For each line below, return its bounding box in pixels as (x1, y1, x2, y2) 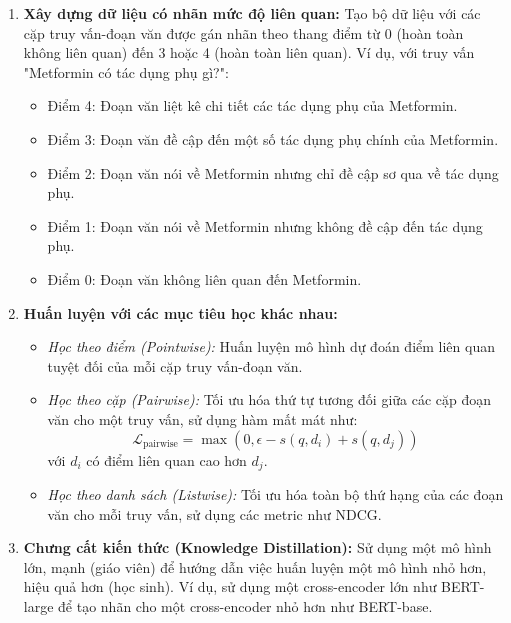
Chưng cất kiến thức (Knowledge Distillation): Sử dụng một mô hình (23, 537, 492, 558)
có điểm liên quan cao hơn (86, 449, 247, 470)
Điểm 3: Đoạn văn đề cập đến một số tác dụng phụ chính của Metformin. (47, 128, 499, 149)
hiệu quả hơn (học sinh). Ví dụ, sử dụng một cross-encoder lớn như (23, 576, 437, 597)
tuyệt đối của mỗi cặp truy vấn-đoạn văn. (47, 355, 303, 376)
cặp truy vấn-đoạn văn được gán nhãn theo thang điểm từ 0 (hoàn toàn (23, 22, 464, 43)
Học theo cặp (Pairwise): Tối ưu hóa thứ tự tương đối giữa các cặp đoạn (47, 389, 492, 410)
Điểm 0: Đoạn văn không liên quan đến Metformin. (47, 268, 362, 289)
